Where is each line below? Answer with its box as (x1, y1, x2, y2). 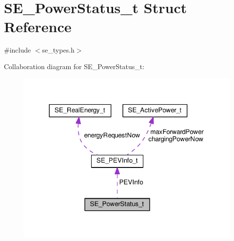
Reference (4, 17, 72, 37)
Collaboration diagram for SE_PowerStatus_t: (4, 61, 145, 71)
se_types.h (42, 45, 75, 55)
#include (4, 45, 31, 55)
